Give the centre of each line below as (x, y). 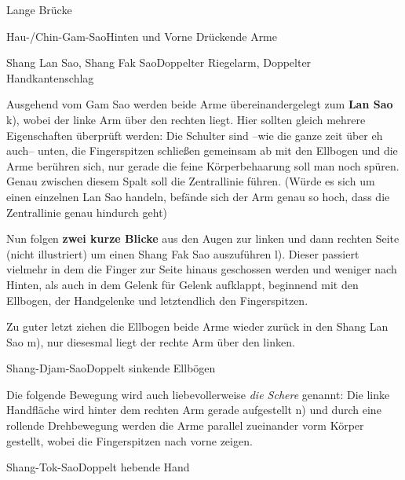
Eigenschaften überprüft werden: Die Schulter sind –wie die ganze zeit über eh (195, 135)
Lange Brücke (39, 9)
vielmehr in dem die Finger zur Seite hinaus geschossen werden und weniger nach (202, 269)
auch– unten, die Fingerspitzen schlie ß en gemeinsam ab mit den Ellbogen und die (202, 150)
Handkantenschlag (50, 77)
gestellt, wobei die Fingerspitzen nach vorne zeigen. (130, 440)
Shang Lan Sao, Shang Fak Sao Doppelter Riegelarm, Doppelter (159, 62)
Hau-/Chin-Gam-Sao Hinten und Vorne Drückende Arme (142, 36)
